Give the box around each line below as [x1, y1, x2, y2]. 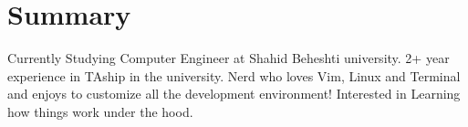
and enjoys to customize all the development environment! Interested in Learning [7, 84, 461, 103]
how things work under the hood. [7, 101, 193, 121]
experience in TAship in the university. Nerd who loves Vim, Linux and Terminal [7, 66, 461, 85]
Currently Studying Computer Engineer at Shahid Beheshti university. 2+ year [7, 48, 450, 68]
